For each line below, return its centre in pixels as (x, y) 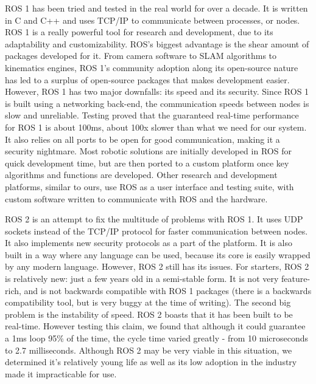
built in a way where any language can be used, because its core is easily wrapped (158, 254)
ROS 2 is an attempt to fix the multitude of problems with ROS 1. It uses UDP (154, 219)
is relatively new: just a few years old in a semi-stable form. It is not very (142, 279)
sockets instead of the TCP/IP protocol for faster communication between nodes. (156, 231)
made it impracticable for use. (61, 373)
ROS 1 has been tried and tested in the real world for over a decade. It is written (156, 8)
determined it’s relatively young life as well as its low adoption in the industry (151, 362)
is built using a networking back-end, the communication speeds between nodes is (157, 103)
